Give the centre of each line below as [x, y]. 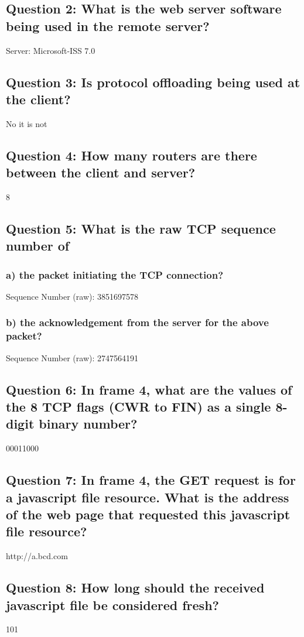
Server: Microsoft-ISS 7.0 [51, 50]
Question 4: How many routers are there [131, 155]
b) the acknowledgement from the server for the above [137, 322]
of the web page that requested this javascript [148, 514]
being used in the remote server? [108, 25]
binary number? [88, 424]
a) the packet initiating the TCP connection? [115, 274]
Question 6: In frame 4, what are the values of [149, 389]
